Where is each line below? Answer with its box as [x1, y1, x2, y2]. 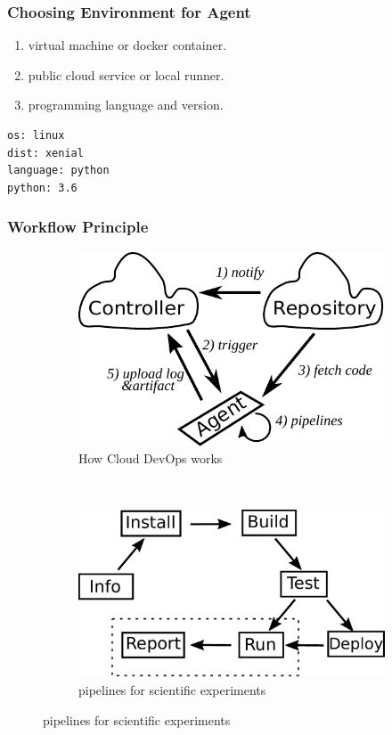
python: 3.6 [7, 181, 78, 194]
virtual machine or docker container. [28, 36, 227, 54]
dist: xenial [7, 146, 84, 159]
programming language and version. [28, 95, 224, 114]
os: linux [7, 129, 65, 142]
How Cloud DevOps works [78, 449, 223, 468]
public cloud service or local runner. [28, 65, 225, 84]
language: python [7, 164, 110, 177]
